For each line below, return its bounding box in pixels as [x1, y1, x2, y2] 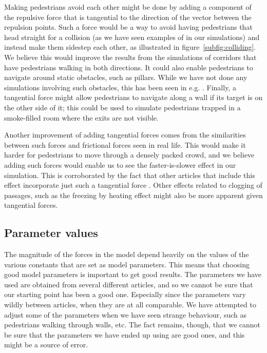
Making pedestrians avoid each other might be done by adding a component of [4, 2, 252, 12]
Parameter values [4, 225, 98, 241]
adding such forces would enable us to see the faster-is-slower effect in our [4, 159, 236, 170]
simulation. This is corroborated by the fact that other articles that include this [4, 169, 255, 180]
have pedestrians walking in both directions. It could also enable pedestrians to [4, 62, 253, 72]
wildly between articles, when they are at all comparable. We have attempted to [4, 299, 256, 310]
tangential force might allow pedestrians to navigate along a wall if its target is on [4, 92, 263, 103]
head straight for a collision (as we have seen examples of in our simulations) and [4, 31, 260, 42]
